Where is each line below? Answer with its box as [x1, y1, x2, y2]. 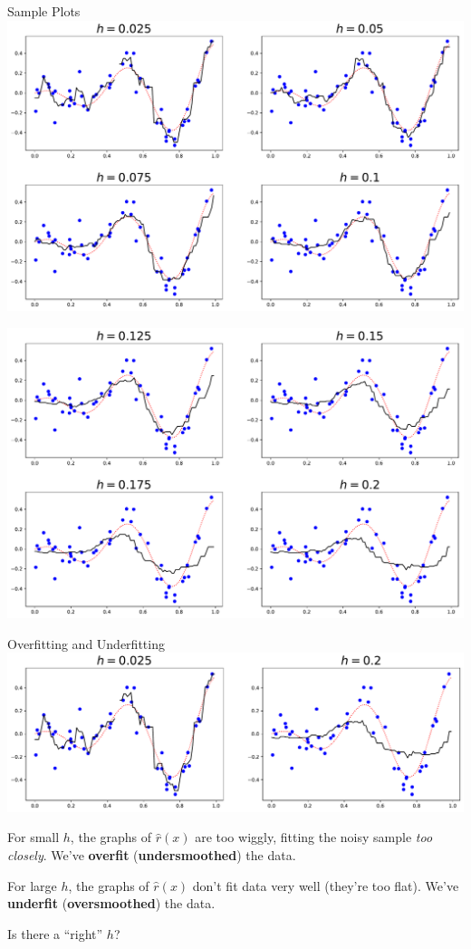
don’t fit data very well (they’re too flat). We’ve [192, 876, 459, 895]
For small [7, 828, 60, 847]
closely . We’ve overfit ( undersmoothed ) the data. [7, 846, 296, 865]
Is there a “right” [7, 924, 103, 943]
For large [7, 876, 57, 895]
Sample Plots [7, 2, 81, 20]
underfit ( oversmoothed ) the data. [7, 894, 216, 913]
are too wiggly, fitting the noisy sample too [195, 828, 433, 847]
